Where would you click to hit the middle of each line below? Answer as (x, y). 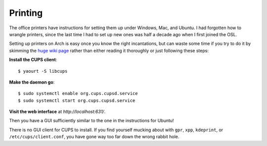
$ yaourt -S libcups (43, 71)
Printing (26, 13)
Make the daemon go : (32, 82)
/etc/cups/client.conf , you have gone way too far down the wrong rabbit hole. (94, 137)
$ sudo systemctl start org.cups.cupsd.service (77, 100)
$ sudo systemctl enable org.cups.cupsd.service (78, 94)
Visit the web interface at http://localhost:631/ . (57, 112)
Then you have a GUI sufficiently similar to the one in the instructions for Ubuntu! (91, 121)
